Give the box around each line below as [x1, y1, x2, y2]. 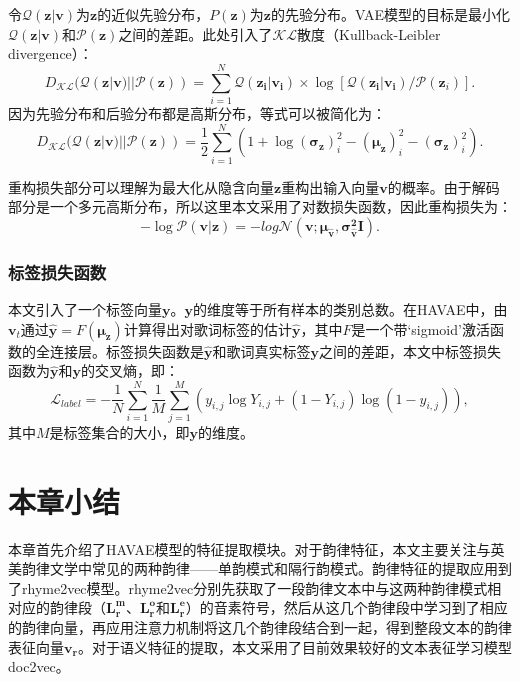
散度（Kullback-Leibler [297, 23, 441, 44]
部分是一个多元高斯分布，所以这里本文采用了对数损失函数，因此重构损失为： [8, 196, 512, 217]
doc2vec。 [8, 656, 70, 677]
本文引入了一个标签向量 [8, 299, 162, 320]
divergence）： [8, 43, 93, 64]
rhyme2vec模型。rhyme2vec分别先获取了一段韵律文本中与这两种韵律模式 [21, 577, 488, 598]
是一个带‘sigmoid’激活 [351, 318, 490, 339]
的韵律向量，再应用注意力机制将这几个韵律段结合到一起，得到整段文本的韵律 [8, 617, 512, 638]
